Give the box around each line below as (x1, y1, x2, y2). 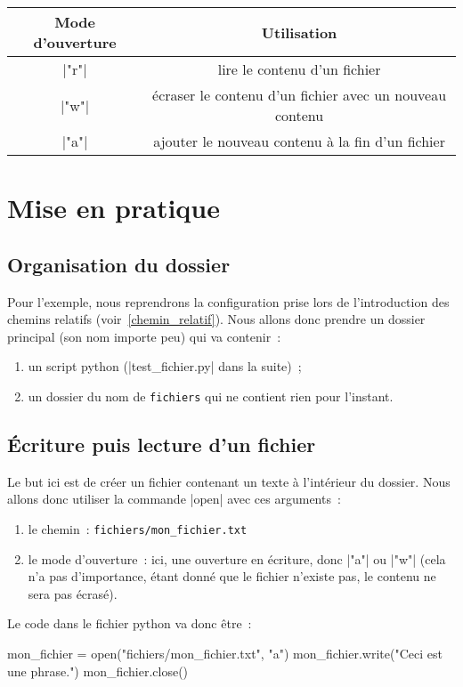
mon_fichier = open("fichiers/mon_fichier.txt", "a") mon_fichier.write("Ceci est (7, 644, 443, 663)
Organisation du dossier (7, 250, 231, 278)
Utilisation (261, 21, 337, 43)
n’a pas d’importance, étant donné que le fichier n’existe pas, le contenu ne (28, 567, 436, 586)
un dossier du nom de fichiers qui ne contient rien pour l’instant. (28, 386, 394, 405)
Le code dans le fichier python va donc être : (7, 614, 252, 633)
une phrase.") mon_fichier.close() (7, 661, 189, 680)
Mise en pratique (7, 190, 220, 226)
